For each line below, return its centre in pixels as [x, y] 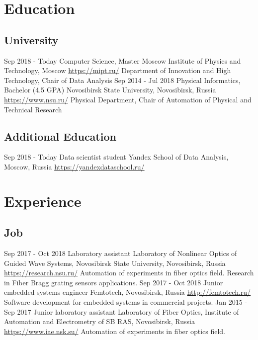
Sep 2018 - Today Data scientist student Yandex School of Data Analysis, [116, 157]
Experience [43, 201]
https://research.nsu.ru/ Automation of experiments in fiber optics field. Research [129, 273]
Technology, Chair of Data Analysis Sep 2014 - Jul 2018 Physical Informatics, [122, 80]
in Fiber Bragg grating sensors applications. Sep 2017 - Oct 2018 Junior [114, 282]
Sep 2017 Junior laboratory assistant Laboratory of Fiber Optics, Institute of [122, 311]
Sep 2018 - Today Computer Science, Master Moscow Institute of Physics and [123, 60]
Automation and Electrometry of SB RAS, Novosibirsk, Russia [99, 321]
